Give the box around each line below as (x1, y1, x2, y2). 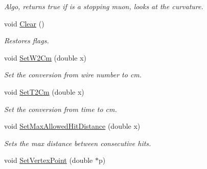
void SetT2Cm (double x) (4, 86, 84, 97)
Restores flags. (4, 35, 49, 46)
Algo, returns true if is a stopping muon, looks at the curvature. (4, 1, 203, 11)
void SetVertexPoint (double (4, 155, 93, 165)
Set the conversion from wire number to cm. (4, 69, 142, 80)
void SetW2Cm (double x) (4, 52, 87, 63)
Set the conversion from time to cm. (4, 103, 117, 114)
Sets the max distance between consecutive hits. (4, 137, 151, 148)
